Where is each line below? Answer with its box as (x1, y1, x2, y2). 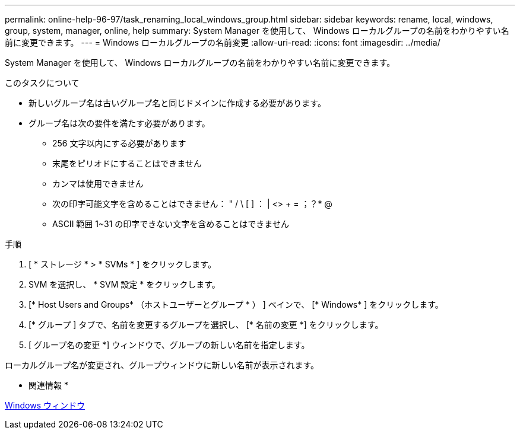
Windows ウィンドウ (5, 400, 85, 410)
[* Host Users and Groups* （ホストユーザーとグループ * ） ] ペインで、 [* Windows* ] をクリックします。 (28, 299, 443, 309)
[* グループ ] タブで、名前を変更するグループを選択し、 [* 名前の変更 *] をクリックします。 (28, 320, 383, 330)
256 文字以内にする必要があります (52, 138, 186, 148)
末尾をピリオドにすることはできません (52, 158, 202, 168)
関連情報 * (28, 380, 68, 390)
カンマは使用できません (52, 178, 144, 189)
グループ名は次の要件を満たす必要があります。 (28, 118, 210, 128)
